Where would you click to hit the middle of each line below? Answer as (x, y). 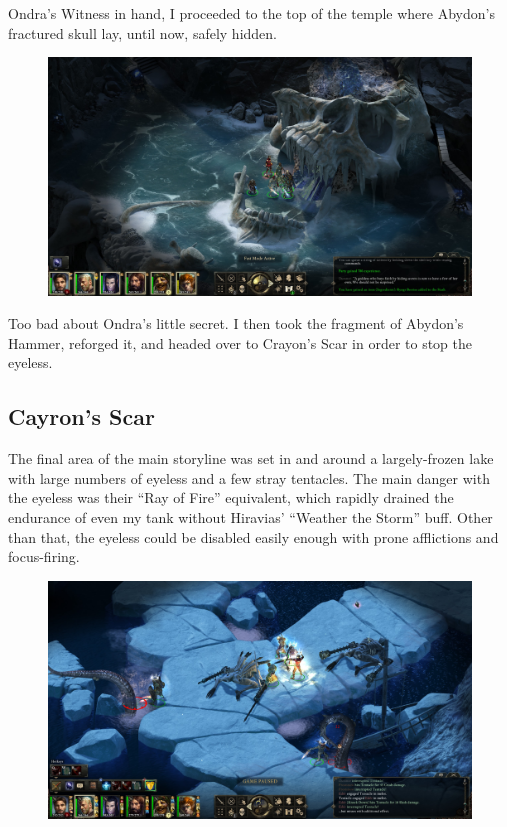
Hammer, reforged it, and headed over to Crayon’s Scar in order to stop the (240, 342)
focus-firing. (44, 556)
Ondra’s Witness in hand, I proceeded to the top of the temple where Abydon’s (251, 13)
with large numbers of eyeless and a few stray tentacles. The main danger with (249, 477)
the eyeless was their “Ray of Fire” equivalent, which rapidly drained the (231, 497)
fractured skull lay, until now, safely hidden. (143, 32)
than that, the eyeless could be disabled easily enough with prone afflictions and (253, 536)
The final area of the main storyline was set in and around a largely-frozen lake (251, 458)
